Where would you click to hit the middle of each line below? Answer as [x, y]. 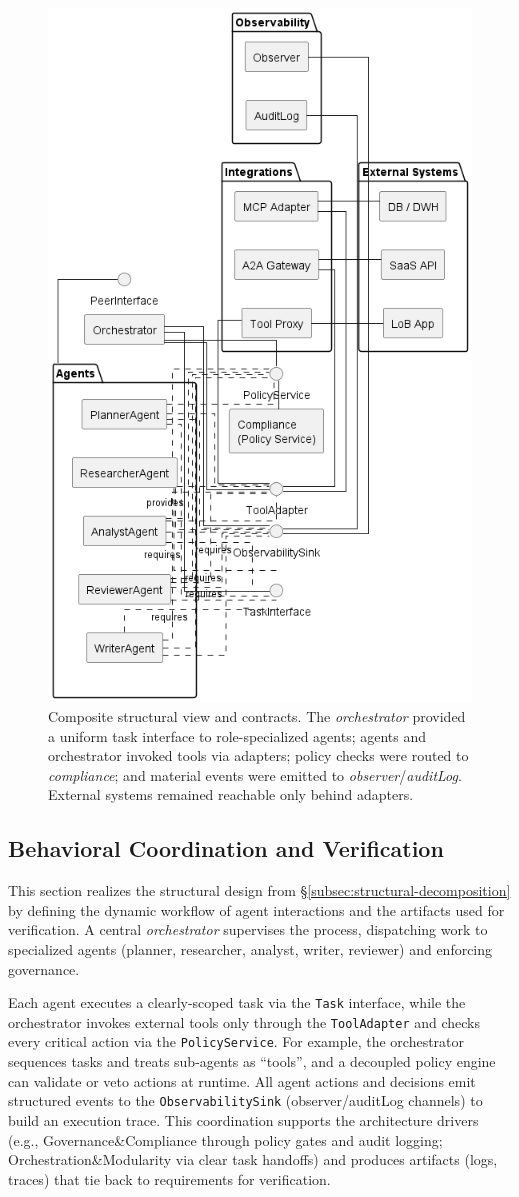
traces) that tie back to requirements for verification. [169, 1178]
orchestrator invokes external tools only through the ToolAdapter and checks [244, 1021]
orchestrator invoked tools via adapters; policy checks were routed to [258, 755]
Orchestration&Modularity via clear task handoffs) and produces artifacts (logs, [253, 1159]
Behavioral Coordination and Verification [226, 848]
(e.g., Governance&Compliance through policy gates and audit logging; [225, 1139]
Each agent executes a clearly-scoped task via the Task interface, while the [237, 1002]
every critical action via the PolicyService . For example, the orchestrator [236, 1041]
